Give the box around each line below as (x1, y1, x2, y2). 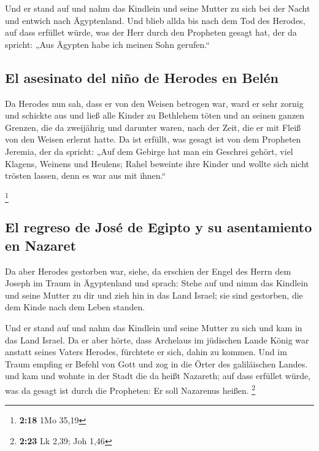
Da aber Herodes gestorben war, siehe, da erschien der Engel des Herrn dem (5, 264, 291, 277)
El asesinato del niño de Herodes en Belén (5, 68, 279, 87)
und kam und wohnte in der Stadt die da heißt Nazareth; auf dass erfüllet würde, (5, 369, 311, 382)
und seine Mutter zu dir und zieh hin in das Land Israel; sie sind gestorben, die (5, 288, 303, 301)
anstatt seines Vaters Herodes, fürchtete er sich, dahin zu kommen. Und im (5, 345, 287, 358)
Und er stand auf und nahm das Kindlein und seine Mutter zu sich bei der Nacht (5, 2, 310, 14)
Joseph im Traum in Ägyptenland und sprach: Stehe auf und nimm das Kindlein (5, 276, 309, 289)
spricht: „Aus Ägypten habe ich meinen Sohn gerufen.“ (5, 37, 210, 50)
